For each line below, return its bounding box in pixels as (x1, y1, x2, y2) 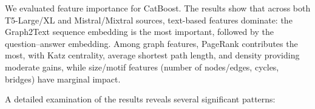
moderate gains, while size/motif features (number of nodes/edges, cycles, (5, 60, 279, 73)
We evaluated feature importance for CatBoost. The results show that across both (5, 2, 311, 14)
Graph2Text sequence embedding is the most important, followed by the (5, 25, 274, 38)
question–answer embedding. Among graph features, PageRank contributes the (5, 37, 298, 49)
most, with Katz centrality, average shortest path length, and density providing (5, 49, 300, 61)
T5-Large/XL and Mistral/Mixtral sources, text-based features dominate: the (5, 13, 293, 26)
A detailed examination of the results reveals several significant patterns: (5, 93, 276, 105)
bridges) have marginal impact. (5, 72, 121, 85)
